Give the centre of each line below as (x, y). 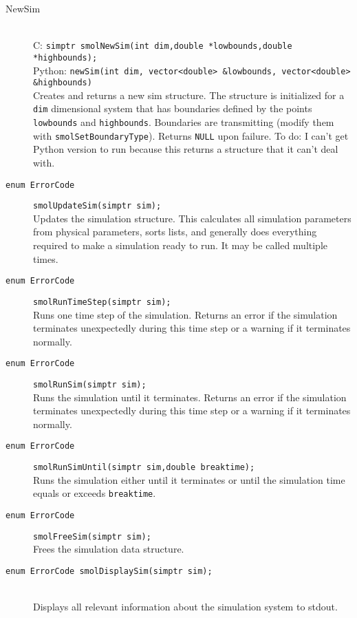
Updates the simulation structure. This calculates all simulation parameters (192, 218)
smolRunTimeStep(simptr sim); (102, 302)
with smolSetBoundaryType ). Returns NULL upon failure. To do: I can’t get (191, 135)
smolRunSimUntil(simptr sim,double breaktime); (144, 468)
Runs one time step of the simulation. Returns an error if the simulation (185, 314)
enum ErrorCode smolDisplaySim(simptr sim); (109, 571)
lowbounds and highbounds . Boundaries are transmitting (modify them (184, 122)
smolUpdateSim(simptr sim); (97, 206)
